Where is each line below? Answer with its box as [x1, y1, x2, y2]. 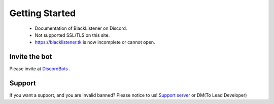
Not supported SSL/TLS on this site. [35, 32, 110, 38]
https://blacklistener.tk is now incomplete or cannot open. [35, 39, 155, 45]
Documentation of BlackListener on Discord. [35, 25, 127, 31]
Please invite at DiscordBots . [9, 66, 71, 72]
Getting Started [9, 8, 76, 19]
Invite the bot [9, 53, 52, 61]
